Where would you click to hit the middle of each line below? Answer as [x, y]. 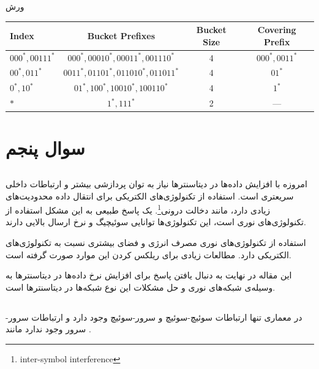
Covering [277, 30]
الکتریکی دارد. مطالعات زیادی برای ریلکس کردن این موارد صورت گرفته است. [148, 254]
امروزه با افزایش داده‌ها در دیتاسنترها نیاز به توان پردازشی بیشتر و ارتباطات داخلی [156, 183]
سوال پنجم [45, 148]
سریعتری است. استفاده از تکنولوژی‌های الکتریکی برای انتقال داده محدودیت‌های [150, 196]
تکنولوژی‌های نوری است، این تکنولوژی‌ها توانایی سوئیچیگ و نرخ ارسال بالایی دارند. [156, 222]
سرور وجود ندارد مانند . [48, 329]
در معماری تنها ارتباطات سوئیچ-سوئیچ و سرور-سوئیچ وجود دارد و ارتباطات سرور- [154, 317]
